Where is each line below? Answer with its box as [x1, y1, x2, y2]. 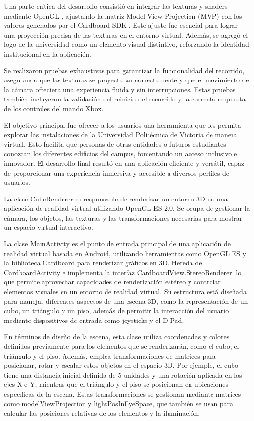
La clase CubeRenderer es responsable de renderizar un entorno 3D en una [4, 193, 228, 203]
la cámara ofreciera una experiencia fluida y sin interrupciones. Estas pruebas [4, 84, 236, 94]
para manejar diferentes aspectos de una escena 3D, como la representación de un [4, 296, 248, 306]
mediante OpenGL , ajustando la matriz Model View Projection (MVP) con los [4, 10, 242, 20]
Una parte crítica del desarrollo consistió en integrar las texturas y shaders [4, 1, 228, 11]
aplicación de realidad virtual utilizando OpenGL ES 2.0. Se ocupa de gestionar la [4, 203, 250, 213]
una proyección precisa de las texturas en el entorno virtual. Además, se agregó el [4, 29, 248, 40]
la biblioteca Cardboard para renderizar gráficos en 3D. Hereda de [4, 258, 202, 268]
